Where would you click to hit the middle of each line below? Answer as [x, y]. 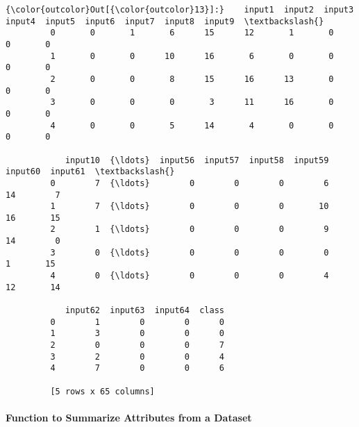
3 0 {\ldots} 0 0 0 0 [190, 252]
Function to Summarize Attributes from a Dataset [129, 417]
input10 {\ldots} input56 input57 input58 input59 [197, 160]
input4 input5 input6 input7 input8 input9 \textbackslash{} [165, 21]
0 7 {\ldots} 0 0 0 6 [190, 183]
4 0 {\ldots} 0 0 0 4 [190, 276]
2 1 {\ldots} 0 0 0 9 [190, 229]
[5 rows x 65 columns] [102, 391]
